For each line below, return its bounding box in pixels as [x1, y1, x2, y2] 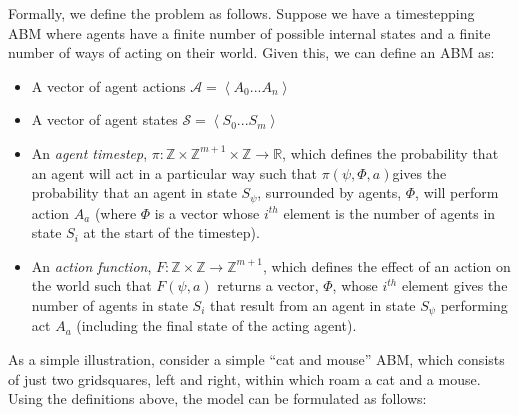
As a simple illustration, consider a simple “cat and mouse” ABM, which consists [8, 349, 505, 370]
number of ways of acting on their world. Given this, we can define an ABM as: [8, 42, 495, 63]
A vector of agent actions [31, 75, 186, 96]
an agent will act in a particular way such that [31, 162, 318, 183]
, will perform [415, 182, 499, 203]
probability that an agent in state [31, 182, 237, 203]
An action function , [31, 255, 152, 276]
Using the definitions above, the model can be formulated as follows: [8, 388, 427, 409]
